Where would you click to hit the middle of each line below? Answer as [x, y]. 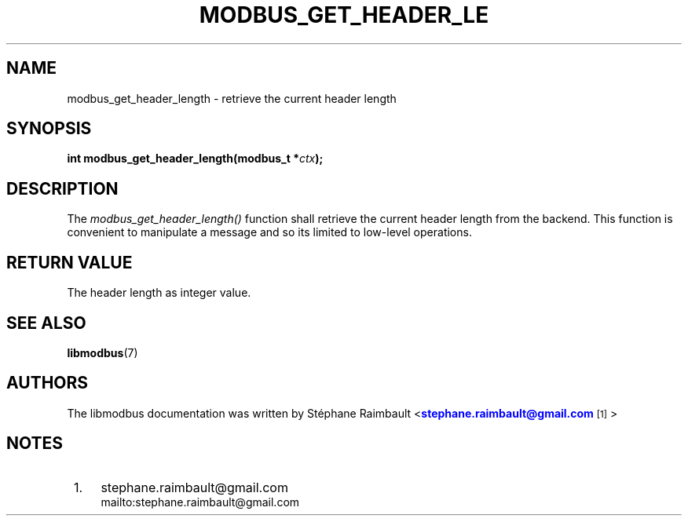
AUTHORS [48, 383]
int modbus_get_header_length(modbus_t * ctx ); [195, 159]
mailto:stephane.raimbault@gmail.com [200, 502]
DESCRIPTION [62, 188]
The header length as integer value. [159, 293]
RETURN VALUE [70, 262]
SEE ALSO [46, 323]
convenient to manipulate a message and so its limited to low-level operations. [269, 232]
